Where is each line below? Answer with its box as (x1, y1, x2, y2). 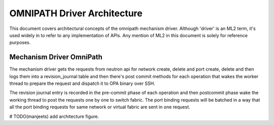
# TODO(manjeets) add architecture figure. (9, 113, 99, 119)
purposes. (9, 40, 31, 46)
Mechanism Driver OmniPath (9, 53, 102, 61)
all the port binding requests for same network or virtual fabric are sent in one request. (9, 104, 190, 110)
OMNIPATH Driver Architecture (9, 8, 143, 19)
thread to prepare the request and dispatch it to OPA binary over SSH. (9, 80, 155, 86)
